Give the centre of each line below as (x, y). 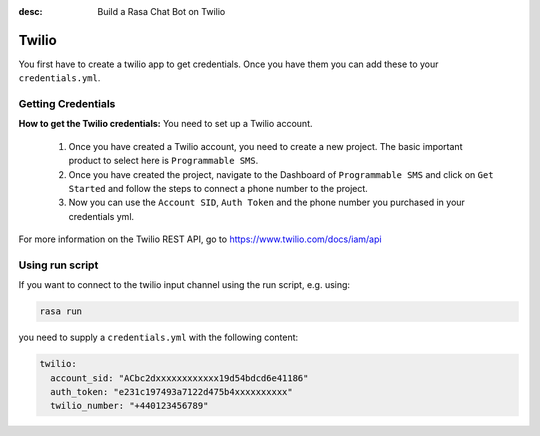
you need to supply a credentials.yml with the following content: (158, 337)
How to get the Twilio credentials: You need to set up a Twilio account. (166, 124)
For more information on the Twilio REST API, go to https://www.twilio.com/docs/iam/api (200, 239)
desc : (30, 11)
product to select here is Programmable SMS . (163, 161)
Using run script (58, 265)
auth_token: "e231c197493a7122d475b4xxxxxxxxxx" (172, 392)
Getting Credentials (67, 104)
